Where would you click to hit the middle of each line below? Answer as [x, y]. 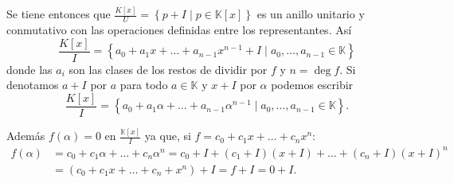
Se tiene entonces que [59, 14]
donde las [29, 69]
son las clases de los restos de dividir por [168, 69]
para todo [144, 85]
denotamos [33, 85]
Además [26, 136]
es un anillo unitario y [311, 14]
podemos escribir [312, 85]
